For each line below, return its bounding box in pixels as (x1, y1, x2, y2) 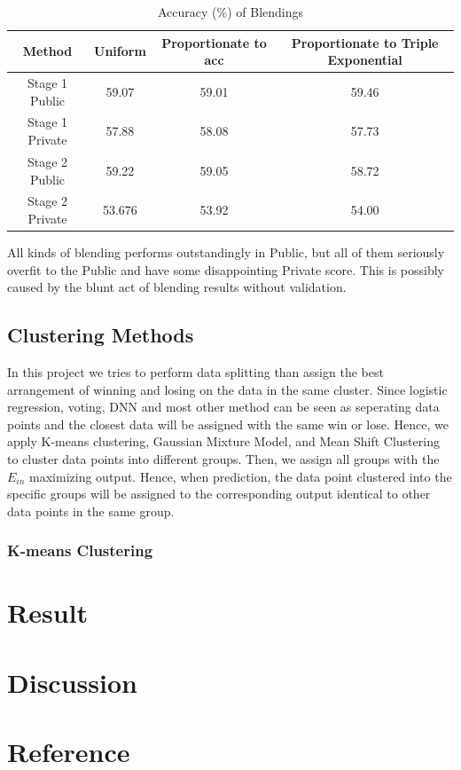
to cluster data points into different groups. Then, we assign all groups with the (7, 449, 440, 467)
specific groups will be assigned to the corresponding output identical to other (7, 484, 431, 503)
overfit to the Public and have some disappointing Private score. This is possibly (7, 260, 444, 279)
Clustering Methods (7, 321, 194, 349)
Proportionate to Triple (291, 33, 439, 51)
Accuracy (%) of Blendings (157, 3, 304, 20)
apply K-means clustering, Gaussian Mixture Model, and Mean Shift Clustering (7, 432, 440, 451)
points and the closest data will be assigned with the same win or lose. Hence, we (7, 414, 449, 433)
